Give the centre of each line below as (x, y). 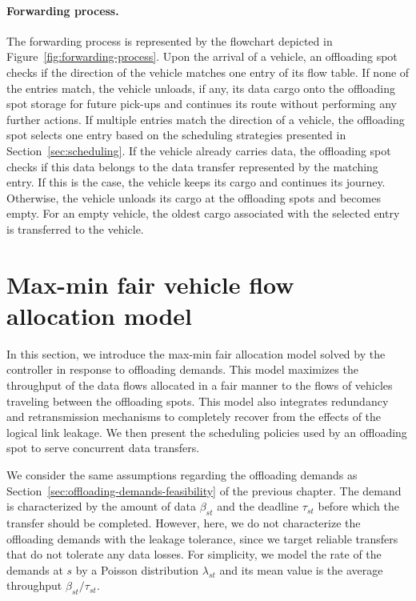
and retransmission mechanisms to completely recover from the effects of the (194, 417)
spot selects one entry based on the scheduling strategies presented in (176, 135)
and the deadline (258, 506)
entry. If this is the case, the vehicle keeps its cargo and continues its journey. (196, 182)
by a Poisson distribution (137, 569)
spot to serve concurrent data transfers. (103, 448)
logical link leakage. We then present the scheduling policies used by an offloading (207, 432)
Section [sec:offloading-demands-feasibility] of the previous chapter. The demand (204, 490)
